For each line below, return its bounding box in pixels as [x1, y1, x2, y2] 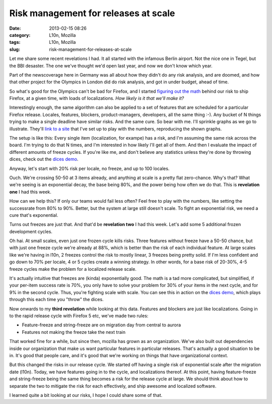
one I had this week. [9, 189, 51, 195]
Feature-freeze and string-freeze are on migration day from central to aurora [22, 322, 181, 328]
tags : [9, 39, 21, 45]
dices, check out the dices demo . [9, 156, 79, 162]
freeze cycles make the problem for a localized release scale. [9, 266, 137, 272]
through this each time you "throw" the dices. [9, 297, 104, 303]
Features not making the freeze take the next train [22, 329, 126, 335]
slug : [9, 46, 20, 52]
